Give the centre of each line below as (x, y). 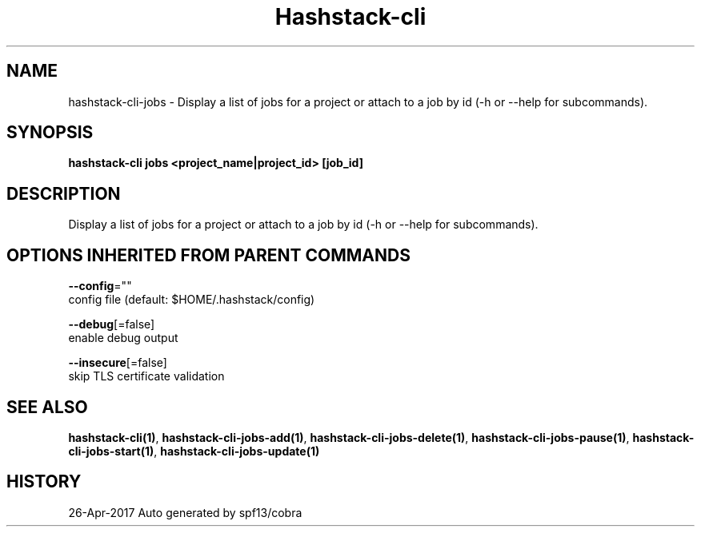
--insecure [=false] (118, 363)
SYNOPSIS (50, 133)
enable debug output (123, 338)
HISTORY (44, 482)
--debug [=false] (112, 324)
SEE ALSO (47, 407)
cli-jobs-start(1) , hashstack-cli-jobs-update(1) (194, 451)
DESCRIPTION (64, 193)
